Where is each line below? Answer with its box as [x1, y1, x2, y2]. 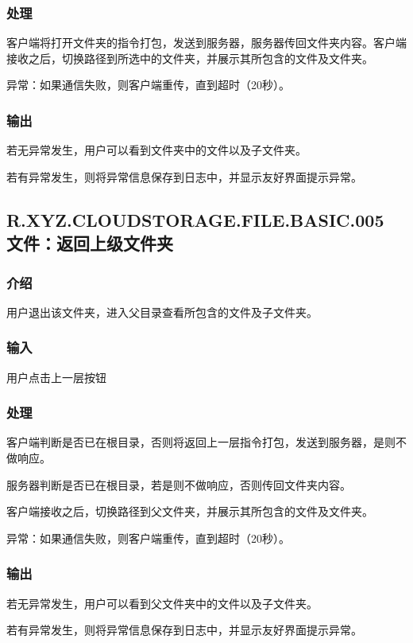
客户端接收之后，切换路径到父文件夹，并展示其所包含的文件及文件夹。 [6, 503, 373, 520]
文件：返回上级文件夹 [6, 231, 173, 255]
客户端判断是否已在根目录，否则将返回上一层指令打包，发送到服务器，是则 [6, 434, 396, 450]
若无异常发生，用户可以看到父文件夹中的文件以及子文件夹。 [6, 594, 318, 611]
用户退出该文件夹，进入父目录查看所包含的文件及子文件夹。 [6, 303, 318, 320]
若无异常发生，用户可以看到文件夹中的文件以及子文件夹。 [6, 142, 307, 158]
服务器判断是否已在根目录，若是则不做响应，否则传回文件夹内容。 [6, 476, 351, 493]
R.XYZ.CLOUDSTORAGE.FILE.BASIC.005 [6, 207, 384, 232]
